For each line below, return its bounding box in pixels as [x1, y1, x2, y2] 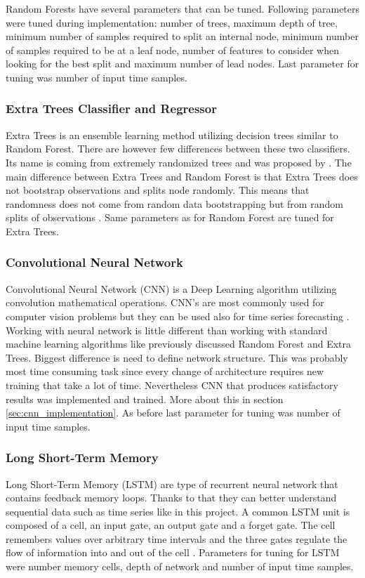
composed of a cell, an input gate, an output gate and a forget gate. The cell [6, 518, 336, 532]
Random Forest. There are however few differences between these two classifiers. [6, 141, 350, 156]
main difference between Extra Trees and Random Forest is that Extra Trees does [6, 169, 358, 183]
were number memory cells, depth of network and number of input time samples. [6, 559, 354, 574]
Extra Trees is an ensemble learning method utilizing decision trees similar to [6, 127, 338, 142]
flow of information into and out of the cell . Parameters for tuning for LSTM [6, 545, 340, 560]
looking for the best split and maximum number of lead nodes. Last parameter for [6, 56, 359, 71]
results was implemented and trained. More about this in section [6, 391, 284, 406]
